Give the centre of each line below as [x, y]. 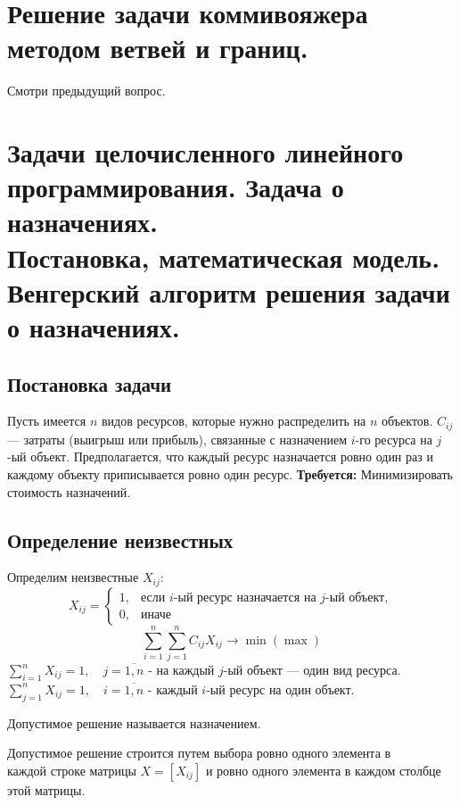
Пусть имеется [47, 421]
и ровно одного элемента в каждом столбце [323, 770]
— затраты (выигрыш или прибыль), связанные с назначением [177, 439]
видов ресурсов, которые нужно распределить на [234, 421]
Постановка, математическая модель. [224, 257]
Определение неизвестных [120, 539]
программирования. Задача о [176, 187]
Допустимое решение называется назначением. [134, 722]
